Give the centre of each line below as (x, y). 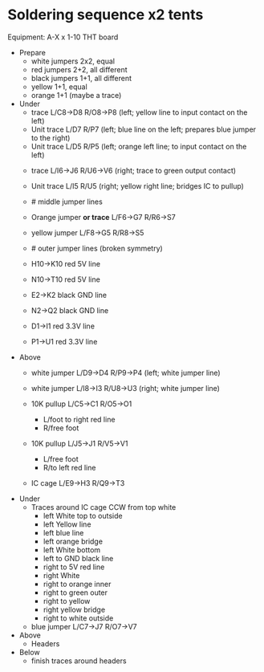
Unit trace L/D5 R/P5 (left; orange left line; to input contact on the (139, 146)
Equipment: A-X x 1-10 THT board (63, 37)
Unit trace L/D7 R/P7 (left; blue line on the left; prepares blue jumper (144, 129)
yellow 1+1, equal (59, 87)
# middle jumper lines (67, 202)
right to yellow (67, 601)
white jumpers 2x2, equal (73, 61)
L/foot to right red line (79, 419)
